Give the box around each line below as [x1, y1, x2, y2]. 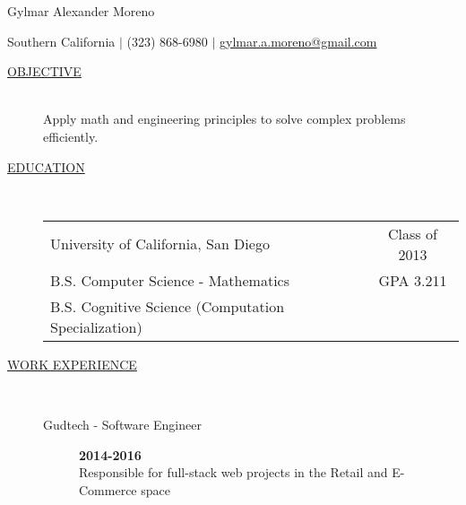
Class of [388, 222, 437, 244]
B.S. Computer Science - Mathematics [50, 269, 289, 291]
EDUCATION [7, 157, 85, 176]
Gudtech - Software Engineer [43, 414, 202, 433]
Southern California [7, 31, 116, 50]
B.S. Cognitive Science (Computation [50, 295, 285, 317]
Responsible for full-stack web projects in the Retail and [79, 463, 388, 482]
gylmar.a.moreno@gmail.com [219, 31, 377, 50]
